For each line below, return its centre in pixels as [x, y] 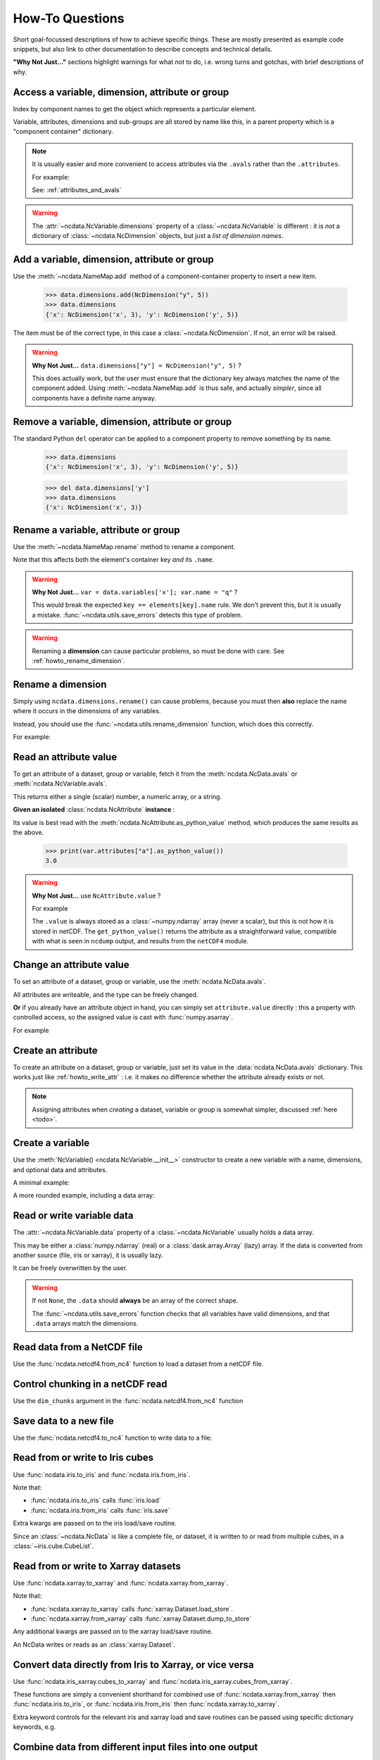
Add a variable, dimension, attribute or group [113, 259]
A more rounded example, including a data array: [84, 1195]
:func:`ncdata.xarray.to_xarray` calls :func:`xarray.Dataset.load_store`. [132, 1609]
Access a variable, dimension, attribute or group [121, 92]
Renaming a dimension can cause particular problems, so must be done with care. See [158, 650]
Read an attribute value [65, 757]
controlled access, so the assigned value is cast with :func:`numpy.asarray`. [123, 1017]
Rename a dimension [60, 684]
